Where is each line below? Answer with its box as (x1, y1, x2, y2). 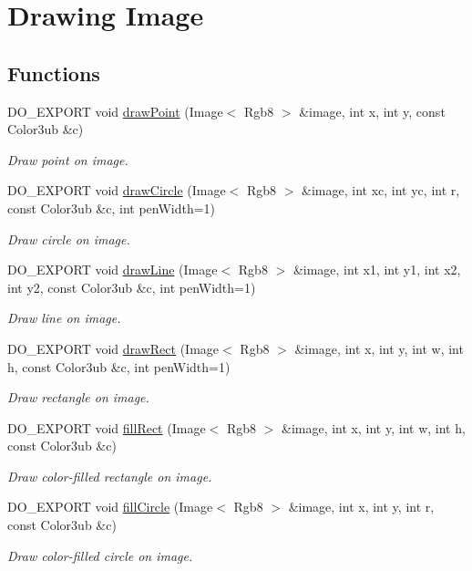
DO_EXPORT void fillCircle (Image (7, 497, 213, 516)
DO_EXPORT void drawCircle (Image (7, 181, 226, 200)
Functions (7, 58, 100, 87)
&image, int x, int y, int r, (288, 497, 435, 516)
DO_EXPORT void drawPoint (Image (7, 101, 223, 120)
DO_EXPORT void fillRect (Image (7, 418, 206, 437)
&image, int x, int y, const (299, 101, 446, 120)
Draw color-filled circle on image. (7, 545, 193, 565)
